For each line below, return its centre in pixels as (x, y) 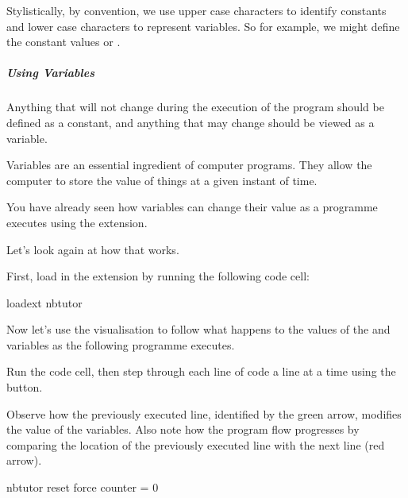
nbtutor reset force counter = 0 (83, 487)
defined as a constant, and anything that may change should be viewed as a (191, 122)
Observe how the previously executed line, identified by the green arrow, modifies (204, 413)
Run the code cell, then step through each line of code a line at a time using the (201, 371)
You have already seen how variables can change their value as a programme (192, 207)
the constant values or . (64, 42)
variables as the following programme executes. (121, 344)
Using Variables (50, 73)
